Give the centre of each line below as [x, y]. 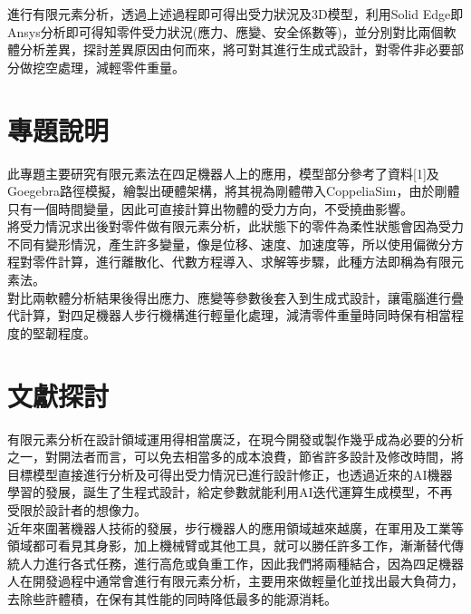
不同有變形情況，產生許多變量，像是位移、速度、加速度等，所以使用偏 [216, 244]
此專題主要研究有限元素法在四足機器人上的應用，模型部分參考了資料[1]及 [223, 173]
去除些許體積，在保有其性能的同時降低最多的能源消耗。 [172, 598]
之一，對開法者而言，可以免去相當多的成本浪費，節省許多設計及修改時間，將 [235, 457]
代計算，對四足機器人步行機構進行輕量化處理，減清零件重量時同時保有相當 [229, 315]
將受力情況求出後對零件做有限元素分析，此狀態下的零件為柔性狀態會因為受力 [235, 226]
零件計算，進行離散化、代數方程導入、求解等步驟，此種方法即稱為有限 [241, 262]
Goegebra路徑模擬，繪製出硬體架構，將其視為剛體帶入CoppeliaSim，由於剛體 [234, 191]
